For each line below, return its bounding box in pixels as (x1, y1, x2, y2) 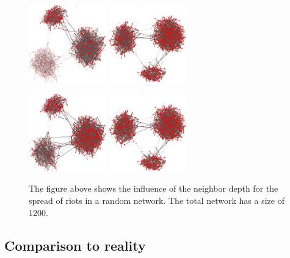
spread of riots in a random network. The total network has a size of (29, 194, 285, 206)
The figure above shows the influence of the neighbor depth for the (29, 182, 278, 195)
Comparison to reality (4, 235, 146, 254)
